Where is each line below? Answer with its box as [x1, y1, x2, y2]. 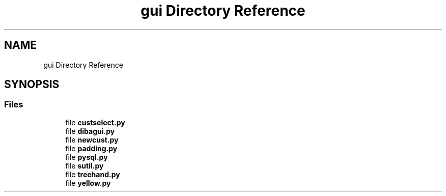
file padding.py [65, 144, 118, 153]
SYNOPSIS [4, 78, 60, 91]
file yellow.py [65, 178, 111, 187]
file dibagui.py [65, 126, 115, 135]
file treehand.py [65, 170, 120, 179]
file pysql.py [65, 152, 108, 161]
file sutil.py [65, 161, 104, 170]
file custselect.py [65, 118, 125, 127]
